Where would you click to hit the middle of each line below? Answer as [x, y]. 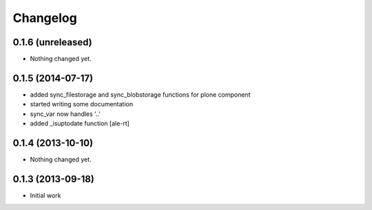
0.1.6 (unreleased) [52, 42]
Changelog [45, 18]
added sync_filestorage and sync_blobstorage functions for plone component [140, 94]
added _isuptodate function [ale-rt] [80, 124]
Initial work [45, 195]
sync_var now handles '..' [65, 114]
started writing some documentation [82, 104]
